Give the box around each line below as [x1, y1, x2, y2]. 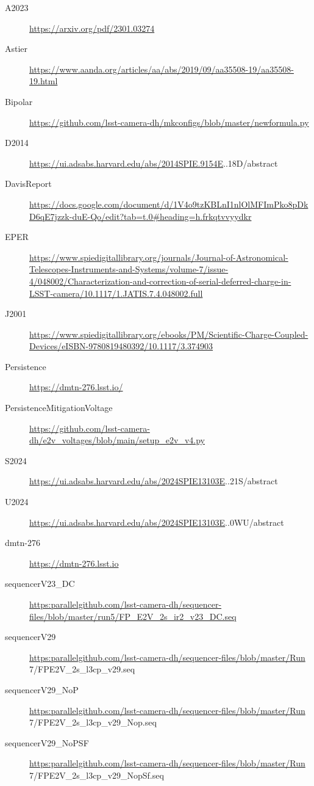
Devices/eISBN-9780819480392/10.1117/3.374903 [29, 340, 213, 352]
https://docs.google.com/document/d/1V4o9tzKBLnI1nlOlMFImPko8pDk [29, 197, 309, 210]
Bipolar [5, 95, 33, 107]
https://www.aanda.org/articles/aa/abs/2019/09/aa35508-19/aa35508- [29, 62, 294, 75]
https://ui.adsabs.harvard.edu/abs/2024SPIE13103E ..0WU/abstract [29, 515, 284, 528]
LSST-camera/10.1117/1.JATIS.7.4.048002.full [29, 286, 203, 299]
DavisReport [5, 177, 52, 190]
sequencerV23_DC [5, 577, 75, 590]
